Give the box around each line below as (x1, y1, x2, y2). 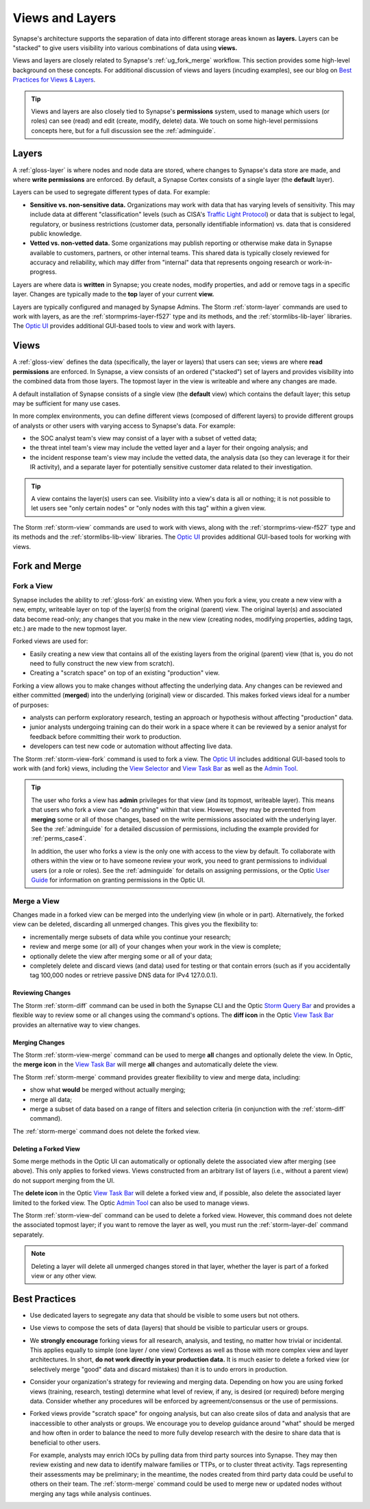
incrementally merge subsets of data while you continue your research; (29, 933, 231, 941)
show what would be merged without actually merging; (29, 1086, 186, 1094)
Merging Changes (12, 1038, 65, 1046)
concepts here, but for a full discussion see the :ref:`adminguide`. (31, 126, 216, 134)
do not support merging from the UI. (12, 1176, 115, 1184)
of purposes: (12, 701, 49, 709)
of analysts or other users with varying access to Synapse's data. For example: (12, 421, 236, 430)
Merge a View (12, 896, 60, 906)
